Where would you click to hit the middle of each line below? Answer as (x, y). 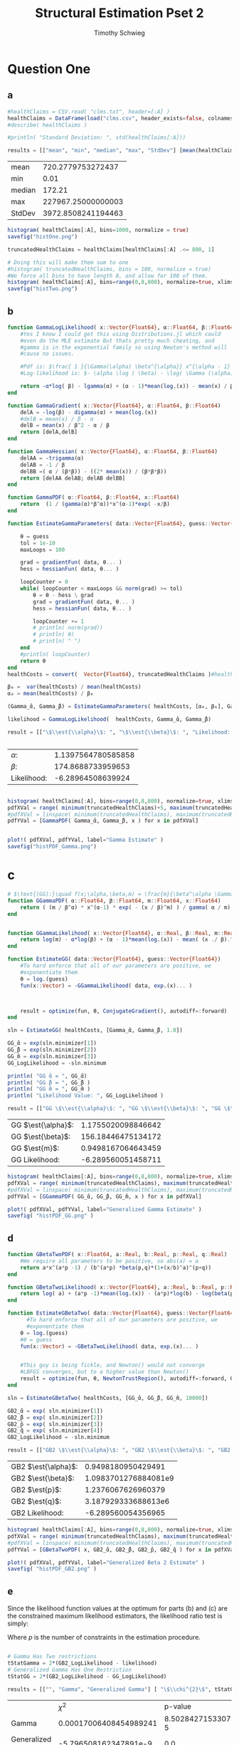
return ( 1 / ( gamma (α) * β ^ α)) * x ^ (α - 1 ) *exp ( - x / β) (95, 504)
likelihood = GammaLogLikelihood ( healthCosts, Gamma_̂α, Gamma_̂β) (110, 719)
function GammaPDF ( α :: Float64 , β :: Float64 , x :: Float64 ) (94, 497)
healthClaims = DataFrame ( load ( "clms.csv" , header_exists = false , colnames (121, 118)
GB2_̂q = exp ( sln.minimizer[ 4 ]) (55, 1431)
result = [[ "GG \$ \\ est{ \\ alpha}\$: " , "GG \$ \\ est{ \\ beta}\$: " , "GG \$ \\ (122, 1109)
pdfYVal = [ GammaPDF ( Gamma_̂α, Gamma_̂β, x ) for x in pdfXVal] (103, 821)
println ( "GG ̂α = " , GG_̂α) (47, 1076)
